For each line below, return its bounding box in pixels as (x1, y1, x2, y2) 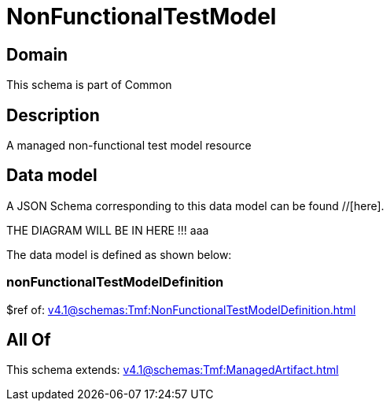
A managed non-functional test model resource (6, 139, 252, 153)
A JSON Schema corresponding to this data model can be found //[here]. (6, 198, 384, 213)
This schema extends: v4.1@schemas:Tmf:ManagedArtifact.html (6, 363, 339, 377)
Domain (6, 44, 68, 65)
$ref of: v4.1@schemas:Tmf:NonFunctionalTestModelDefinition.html (6, 302, 356, 316)
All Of (6, 330, 51, 350)
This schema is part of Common (6, 78, 172, 92)
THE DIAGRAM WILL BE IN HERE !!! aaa (6, 223, 209, 237)
